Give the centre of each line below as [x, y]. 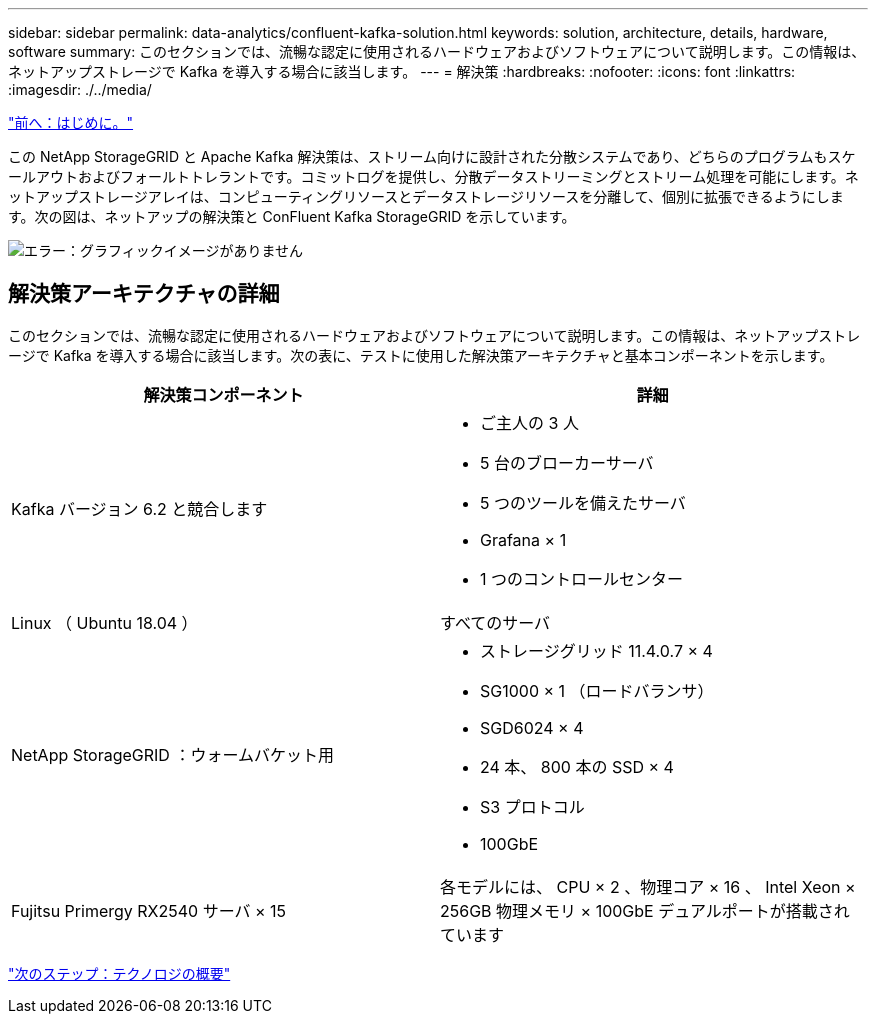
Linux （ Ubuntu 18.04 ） [104, 622]
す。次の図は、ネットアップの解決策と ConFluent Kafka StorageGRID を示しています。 [292, 216]
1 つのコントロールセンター [582, 578]
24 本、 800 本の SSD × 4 [577, 766]
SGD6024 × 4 [532, 727]
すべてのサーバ [495, 622]
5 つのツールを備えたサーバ [583, 502]
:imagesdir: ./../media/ [80, 89]
